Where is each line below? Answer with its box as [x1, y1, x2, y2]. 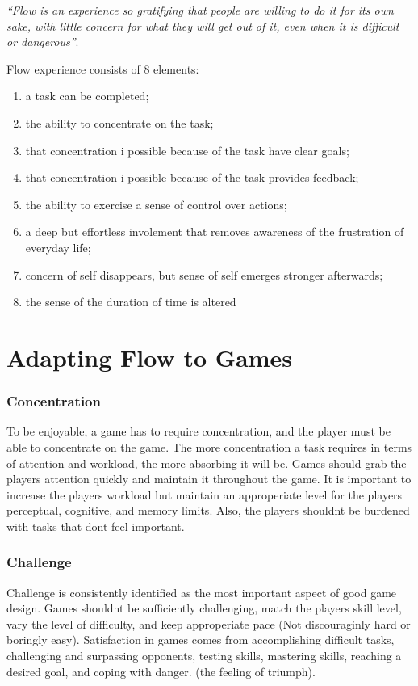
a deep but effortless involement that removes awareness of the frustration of [25, 223, 404, 240]
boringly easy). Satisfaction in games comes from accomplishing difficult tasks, [6, 631, 395, 648]
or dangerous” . [6, 33, 79, 50]
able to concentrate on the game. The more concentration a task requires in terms [6, 438, 412, 455]
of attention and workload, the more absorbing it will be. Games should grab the [6, 454, 407, 471]
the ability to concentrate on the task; [25, 114, 214, 131]
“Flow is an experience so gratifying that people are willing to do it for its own [6, 2, 394, 18]
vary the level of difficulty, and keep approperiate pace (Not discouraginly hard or [6, 615, 411, 632]
